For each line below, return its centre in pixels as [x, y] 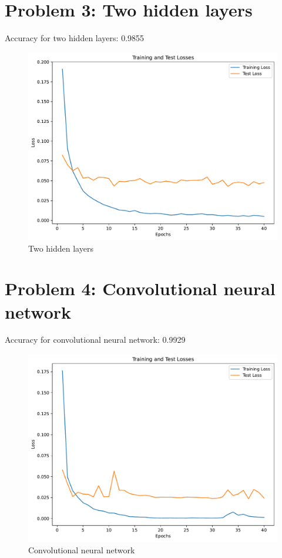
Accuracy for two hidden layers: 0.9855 [75, 38]
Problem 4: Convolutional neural [140, 288]
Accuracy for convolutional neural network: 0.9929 [95, 340]
